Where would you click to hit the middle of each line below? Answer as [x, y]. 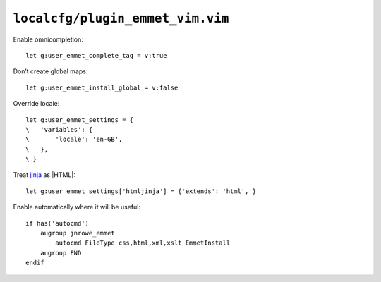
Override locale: [36, 104]
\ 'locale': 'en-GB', [74, 140]
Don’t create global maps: [50, 71]
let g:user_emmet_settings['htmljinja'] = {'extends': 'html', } [141, 191]
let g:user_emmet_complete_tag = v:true [96, 55]
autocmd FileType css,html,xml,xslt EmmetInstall [143, 243]
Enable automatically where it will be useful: [77, 207]
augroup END [61, 253]
